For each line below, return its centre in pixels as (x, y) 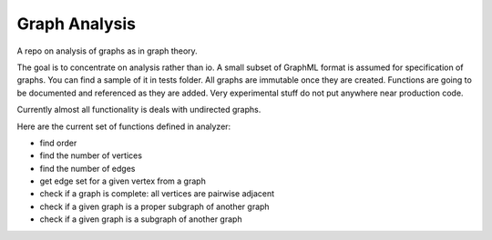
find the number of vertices (91, 155)
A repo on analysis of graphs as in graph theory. (107, 51)
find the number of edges (87, 168)
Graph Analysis (77, 24)
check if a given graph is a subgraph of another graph (141, 219)
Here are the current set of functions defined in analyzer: (124, 126)
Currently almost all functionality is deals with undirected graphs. (139, 110)
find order (58, 143)
